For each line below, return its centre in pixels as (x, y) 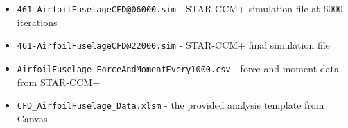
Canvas (32, 118)
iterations (37, 22)
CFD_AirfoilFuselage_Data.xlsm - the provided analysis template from (171, 105)
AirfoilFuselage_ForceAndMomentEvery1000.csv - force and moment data (178, 68)
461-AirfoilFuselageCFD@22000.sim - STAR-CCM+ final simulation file (173, 45)
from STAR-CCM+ (59, 82)
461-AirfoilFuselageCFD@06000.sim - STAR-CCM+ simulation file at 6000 (180, 8)
